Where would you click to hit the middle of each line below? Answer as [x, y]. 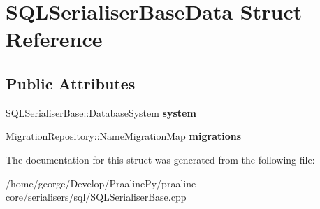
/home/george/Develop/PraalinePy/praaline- [102, 183]
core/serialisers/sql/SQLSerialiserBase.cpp [96, 197]
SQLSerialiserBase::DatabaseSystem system [101, 112]
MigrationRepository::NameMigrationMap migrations [124, 136]
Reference [54, 39]
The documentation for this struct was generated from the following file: [160, 159]
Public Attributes [71, 83]
